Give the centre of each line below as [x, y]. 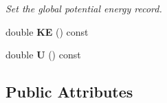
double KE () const [47, 31]
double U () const [43, 55]
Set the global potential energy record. [84, 8]
